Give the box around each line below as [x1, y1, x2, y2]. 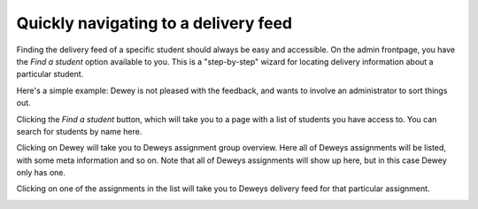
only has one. [16, 167, 66, 178]
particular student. [16, 69, 84, 80]
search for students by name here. [16, 126, 143, 136]
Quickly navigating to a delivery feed [16, 13, 292, 33]
